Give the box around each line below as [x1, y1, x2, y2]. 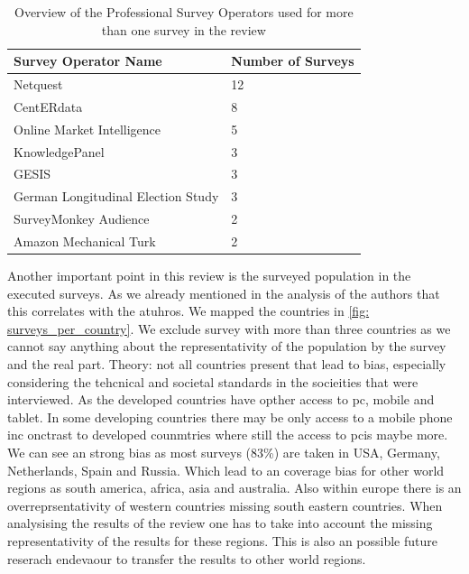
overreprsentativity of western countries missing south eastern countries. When [7, 495, 443, 514]
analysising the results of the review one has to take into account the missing [7, 514, 433, 532]
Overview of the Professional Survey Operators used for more [14, 3, 354, 21]
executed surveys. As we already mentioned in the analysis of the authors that [7, 283, 440, 302]
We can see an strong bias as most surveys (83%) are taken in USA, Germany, [7, 442, 440, 461]
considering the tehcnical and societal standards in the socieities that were [7, 372, 418, 391]
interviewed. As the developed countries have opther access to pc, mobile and [7, 390, 435, 409]
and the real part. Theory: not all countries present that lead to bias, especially [7, 355, 446, 373]
